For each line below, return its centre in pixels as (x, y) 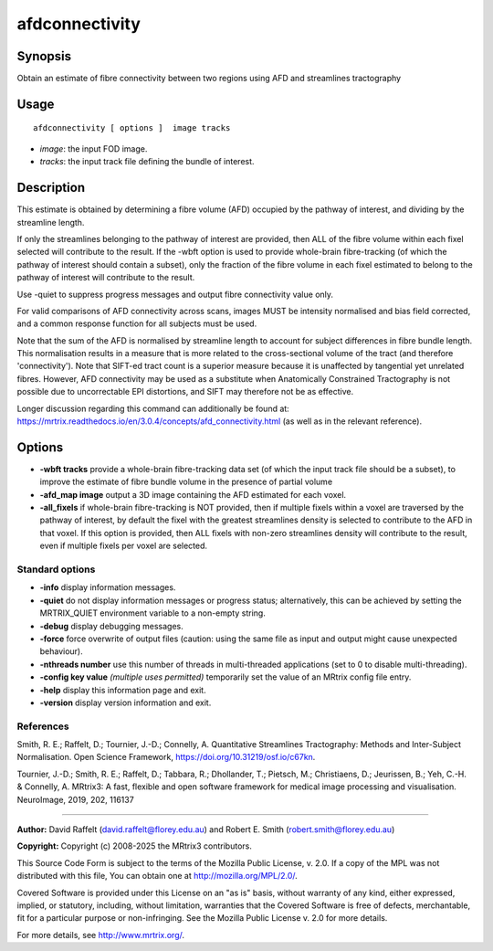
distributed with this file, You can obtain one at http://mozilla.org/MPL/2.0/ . (157, 876)
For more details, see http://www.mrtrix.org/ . (101, 935)
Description (51, 188)
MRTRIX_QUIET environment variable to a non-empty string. (153, 613)
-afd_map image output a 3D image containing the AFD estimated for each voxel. (193, 494)
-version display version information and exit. (126, 703)
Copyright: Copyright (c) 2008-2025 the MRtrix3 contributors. (135, 846)
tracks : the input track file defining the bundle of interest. (147, 162)
